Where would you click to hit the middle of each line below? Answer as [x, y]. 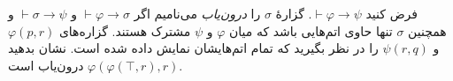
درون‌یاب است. [96, 65]
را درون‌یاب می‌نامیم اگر [197, 13]
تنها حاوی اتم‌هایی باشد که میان [311, 30]
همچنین [427, 30]
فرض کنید [392, 13]
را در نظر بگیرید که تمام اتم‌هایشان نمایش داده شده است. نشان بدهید [193, 48]
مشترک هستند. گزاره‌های [125, 30]
